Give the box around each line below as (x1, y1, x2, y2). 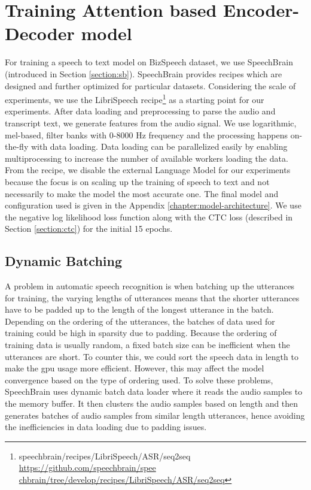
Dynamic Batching (5, 252, 122, 270)
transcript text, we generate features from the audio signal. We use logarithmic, (5, 116, 297, 129)
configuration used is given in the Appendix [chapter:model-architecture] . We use (5, 199, 301, 211)
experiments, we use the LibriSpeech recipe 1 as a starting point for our (5, 92, 264, 105)
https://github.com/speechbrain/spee (19, 461, 156, 474)
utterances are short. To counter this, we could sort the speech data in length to (5, 350, 298, 362)
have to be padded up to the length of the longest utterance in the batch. (5, 303, 274, 316)
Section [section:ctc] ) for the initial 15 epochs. (5, 222, 173, 235)
